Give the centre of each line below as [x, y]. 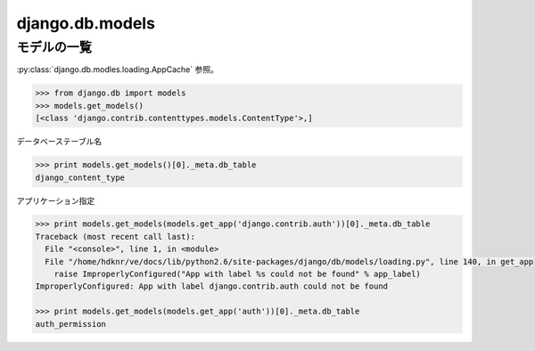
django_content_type [80, 177]
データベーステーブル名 [59, 142]
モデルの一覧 [54, 47]
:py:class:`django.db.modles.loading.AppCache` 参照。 [117, 69]
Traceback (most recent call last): [115, 237]
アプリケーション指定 [56, 200]
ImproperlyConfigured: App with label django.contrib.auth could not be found [211, 286]
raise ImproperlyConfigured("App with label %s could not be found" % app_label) [237, 274]
